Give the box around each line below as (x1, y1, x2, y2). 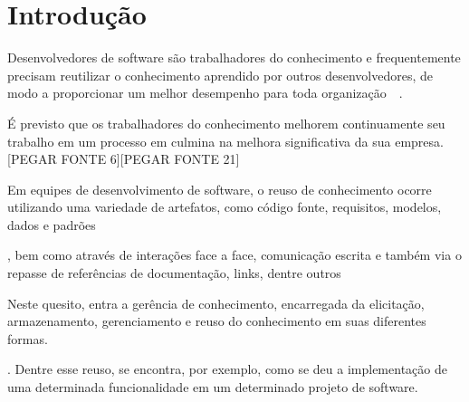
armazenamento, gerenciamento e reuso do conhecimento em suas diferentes (7, 311, 426, 330)
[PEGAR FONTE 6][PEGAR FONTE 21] (7, 149, 240, 168)
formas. (7, 329, 48, 348)
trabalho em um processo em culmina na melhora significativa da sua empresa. (7, 131, 444, 150)
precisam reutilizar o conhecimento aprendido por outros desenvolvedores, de (7, 65, 433, 84)
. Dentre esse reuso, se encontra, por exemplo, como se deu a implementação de (7, 359, 447, 378)
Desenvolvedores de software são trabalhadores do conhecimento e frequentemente (7, 48, 461, 67)
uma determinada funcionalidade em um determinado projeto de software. (7, 378, 418, 397)
